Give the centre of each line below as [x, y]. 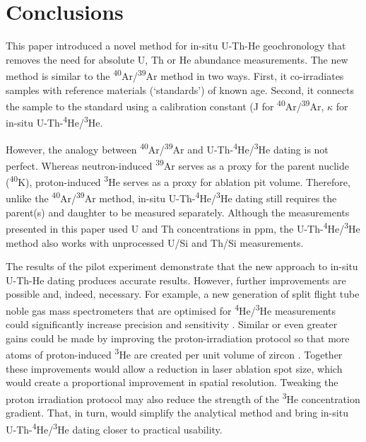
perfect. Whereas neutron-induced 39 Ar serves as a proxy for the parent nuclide [177, 164]
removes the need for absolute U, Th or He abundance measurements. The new [177, 59]
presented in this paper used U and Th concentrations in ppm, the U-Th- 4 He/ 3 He [183, 227]
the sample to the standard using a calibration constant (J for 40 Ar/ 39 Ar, [165, 105]
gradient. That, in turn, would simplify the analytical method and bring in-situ [177, 412]
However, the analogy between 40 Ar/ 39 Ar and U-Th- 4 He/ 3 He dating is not [167, 148]
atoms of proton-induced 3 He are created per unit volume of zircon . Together [174, 353]
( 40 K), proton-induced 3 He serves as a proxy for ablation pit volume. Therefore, [178, 181]
